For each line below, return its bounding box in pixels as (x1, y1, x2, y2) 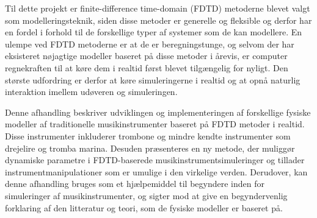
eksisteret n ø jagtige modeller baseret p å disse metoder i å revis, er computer (5, 49, 288, 62)
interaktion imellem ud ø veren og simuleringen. (5, 85, 178, 98)
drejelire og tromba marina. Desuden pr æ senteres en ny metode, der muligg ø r (5, 141, 295, 154)
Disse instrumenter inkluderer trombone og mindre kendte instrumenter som (5, 129, 291, 142)
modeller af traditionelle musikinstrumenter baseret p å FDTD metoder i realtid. (5, 118, 305, 130)
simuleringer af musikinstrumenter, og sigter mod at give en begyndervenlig (5, 189, 288, 202)
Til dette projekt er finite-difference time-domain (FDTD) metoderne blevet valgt (5, 2, 310, 14)
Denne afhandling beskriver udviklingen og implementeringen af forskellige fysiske (5, 105, 311, 118)
